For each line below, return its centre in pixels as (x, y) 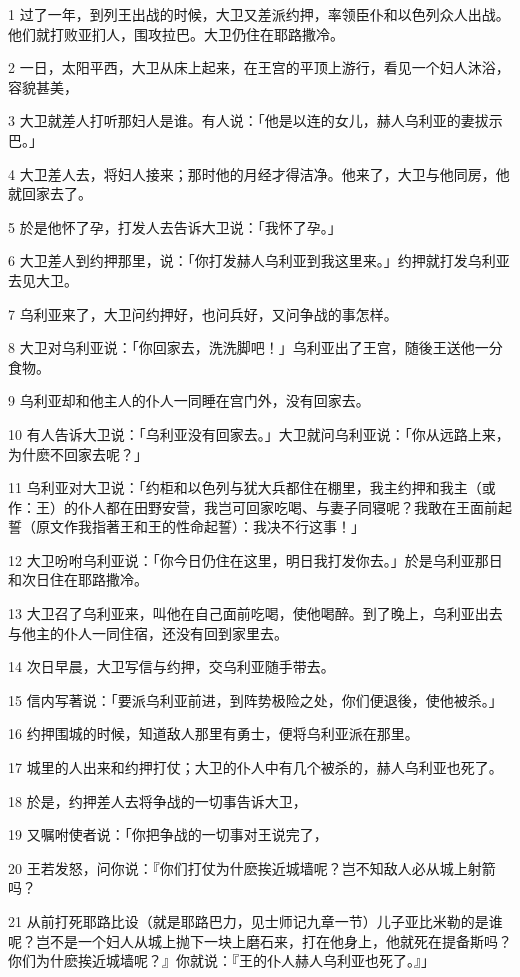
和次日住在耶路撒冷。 (78, 579)
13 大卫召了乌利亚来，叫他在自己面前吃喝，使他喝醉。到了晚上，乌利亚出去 (255, 613)
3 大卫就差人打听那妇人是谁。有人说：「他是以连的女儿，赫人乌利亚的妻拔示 (255, 120)
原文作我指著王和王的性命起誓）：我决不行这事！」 (200, 526)
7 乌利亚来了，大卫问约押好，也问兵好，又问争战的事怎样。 (203, 313)
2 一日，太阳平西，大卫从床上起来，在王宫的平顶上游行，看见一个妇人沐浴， (259, 67)
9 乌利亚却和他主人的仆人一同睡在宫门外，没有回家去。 (189, 400)
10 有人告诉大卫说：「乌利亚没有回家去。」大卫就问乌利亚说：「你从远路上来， (259, 433)
